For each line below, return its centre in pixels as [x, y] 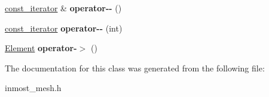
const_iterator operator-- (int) [64, 28]
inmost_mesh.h [33, 88]
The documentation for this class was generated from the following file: [135, 68]
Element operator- [41, 48]
